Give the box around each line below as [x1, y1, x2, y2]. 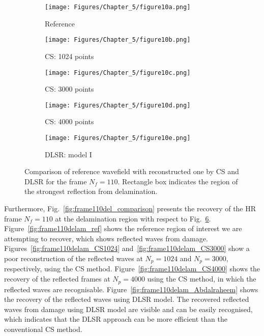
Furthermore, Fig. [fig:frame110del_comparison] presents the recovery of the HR [4, 203, 256, 214]
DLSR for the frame [24, 176, 87, 186]
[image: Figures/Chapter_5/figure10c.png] [45, 69, 191, 76]
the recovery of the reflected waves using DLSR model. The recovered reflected [4, 294, 249, 304]
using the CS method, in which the [147, 273, 256, 284]
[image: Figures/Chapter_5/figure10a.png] [45, 4, 191, 11]
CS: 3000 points [45, 83, 94, 94]
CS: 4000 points [45, 116, 94, 127]
